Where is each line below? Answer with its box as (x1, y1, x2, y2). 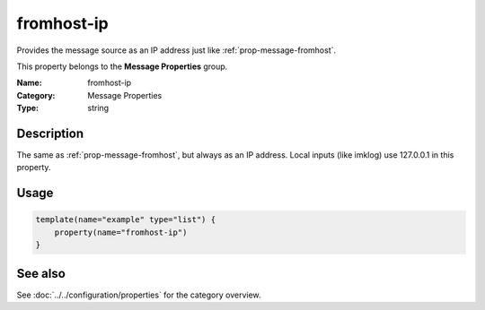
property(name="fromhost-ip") (54, 227, 188, 237)
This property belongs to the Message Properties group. (16, 61, 228, 72)
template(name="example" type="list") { (35, 215, 216, 225)
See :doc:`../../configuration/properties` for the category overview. (16, 289, 261, 300)
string (87, 103, 110, 114)
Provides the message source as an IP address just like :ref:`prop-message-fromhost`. (16, 45, 337, 56)
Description (16, 125, 84, 141)
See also (16, 265, 66, 281)
